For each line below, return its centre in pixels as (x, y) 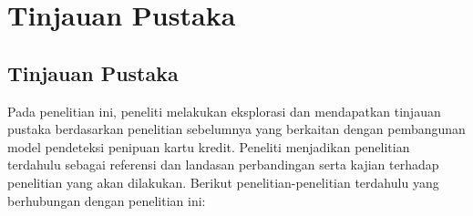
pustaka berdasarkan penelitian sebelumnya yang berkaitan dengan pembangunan (236, 129)
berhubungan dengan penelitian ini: (107, 200)
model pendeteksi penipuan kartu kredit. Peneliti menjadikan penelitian (209, 146)
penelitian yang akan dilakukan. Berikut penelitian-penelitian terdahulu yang (223, 182)
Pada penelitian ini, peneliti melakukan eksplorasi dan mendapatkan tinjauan (224, 111)
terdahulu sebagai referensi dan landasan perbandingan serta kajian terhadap (223, 165)
